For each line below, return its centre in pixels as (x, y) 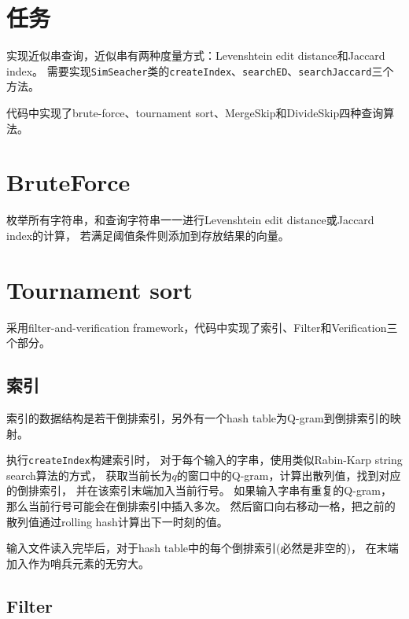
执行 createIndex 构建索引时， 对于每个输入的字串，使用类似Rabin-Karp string (204, 460)
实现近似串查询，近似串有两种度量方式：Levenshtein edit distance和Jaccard (196, 55)
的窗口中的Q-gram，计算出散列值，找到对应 (289, 475)
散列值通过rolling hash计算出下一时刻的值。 (117, 521)
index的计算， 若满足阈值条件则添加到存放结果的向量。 (148, 235)
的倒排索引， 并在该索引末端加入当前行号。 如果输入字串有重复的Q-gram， (199, 490)
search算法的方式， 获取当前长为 (89, 475)
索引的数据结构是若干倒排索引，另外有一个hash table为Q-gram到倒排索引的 (198, 417)
